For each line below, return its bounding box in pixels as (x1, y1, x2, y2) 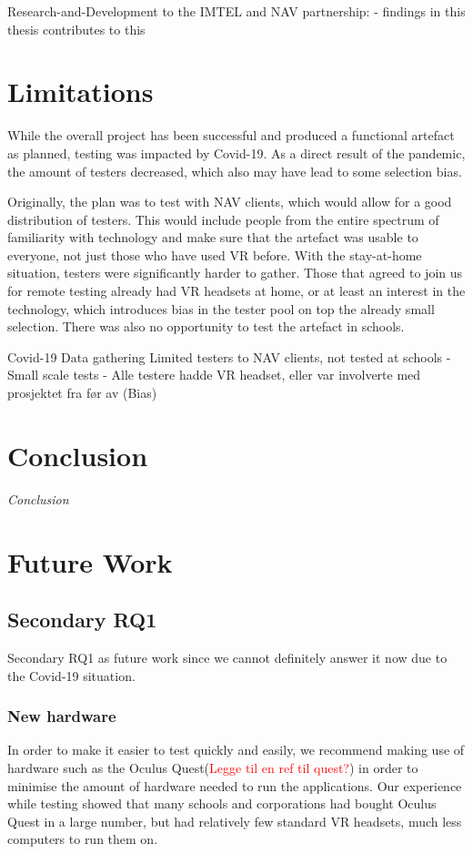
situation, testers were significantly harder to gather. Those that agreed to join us (7, 263, 463, 282)
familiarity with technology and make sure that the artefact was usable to (7, 228, 418, 247)
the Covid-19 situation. (7, 666, 136, 685)
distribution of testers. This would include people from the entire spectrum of (7, 209, 439, 229)
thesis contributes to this (7, 19, 146, 38)
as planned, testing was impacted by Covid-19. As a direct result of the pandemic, (7, 143, 466, 162)
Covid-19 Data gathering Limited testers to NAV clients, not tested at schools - (7, 347, 451, 366)
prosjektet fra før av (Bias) (7, 383, 157, 402)
